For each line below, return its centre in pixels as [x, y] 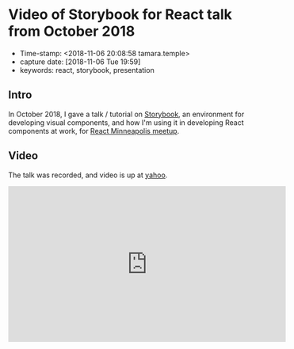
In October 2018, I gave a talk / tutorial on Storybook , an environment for [126, 114]
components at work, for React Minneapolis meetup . [94, 131]
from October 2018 [72, 31]
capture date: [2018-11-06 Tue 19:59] [80, 62]
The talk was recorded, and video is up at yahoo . [88, 175]
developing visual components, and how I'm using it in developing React [126, 122]
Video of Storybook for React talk [120, 15]
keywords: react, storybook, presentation [87, 70]
